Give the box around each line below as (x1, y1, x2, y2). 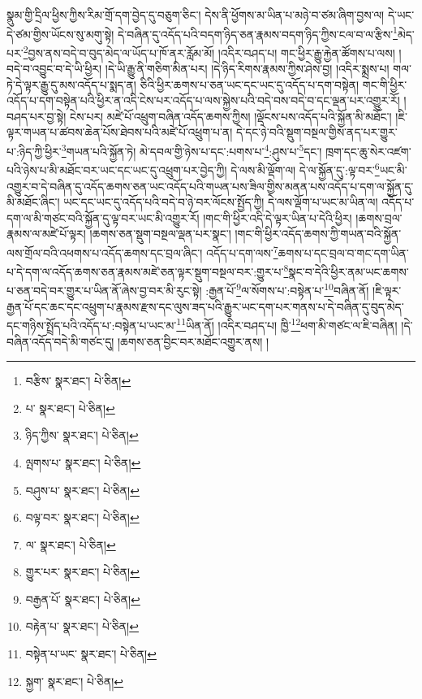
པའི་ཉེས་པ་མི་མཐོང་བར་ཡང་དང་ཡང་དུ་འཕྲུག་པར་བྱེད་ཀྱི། (6, 161, 227, 178)
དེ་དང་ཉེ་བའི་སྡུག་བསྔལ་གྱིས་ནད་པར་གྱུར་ (236, 124, 398, 141)
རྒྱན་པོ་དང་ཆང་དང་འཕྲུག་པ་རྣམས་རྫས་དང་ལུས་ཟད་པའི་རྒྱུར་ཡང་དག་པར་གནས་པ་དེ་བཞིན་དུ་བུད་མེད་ (6, 297, 404, 315)
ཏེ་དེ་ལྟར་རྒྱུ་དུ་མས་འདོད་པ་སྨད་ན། (6, 76, 136, 93)
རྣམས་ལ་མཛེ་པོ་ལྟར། (6, 225, 86, 242)
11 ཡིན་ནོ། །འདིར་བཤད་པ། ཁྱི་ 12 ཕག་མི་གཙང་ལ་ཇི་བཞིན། (176, 315, 398, 333)
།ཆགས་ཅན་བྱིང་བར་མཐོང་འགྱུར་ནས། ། (118, 332, 269, 349)
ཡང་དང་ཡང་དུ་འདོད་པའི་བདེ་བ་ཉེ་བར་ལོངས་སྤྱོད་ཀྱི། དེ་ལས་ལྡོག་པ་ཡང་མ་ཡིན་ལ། (63, 193, 378, 211)
